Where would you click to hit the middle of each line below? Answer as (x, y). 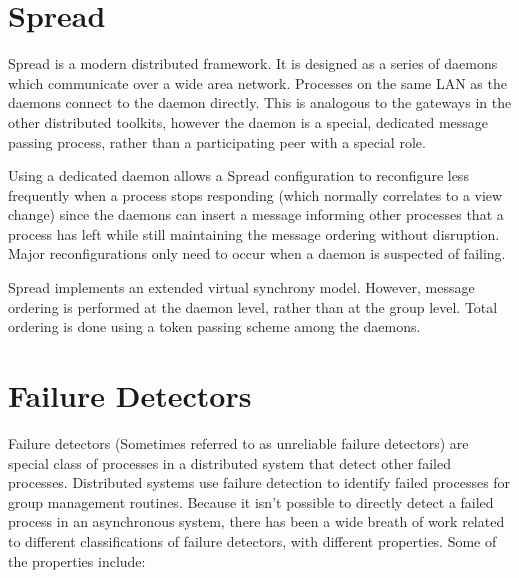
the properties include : (77, 560)
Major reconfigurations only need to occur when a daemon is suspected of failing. (257, 253)
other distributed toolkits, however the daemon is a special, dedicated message (248, 121)
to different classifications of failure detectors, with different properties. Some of (252, 540)
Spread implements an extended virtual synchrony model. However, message (241, 287)
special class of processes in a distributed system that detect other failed (229, 462)
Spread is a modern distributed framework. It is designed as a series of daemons (253, 63)
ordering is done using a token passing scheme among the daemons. (214, 326)
